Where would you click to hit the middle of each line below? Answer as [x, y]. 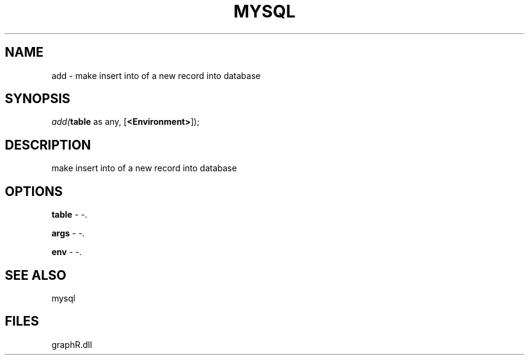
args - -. [68, 233]
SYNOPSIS [38, 99]
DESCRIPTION [48, 145]
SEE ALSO [36, 275]
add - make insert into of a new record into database [156, 75]
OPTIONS [34, 191]
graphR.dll [72, 344]
